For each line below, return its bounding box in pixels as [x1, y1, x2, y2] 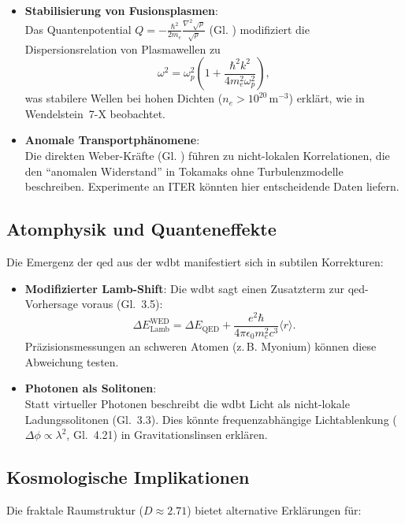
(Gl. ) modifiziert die [209, 20, 310, 37]
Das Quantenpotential [24, 20, 132, 37]
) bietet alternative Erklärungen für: [187, 502, 362, 518]
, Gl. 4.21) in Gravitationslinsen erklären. [66, 426, 268, 443]
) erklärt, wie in [288, 90, 365, 106]
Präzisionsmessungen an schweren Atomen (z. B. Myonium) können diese [24, 338, 377, 355]
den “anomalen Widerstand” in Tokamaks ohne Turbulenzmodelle [24, 162, 344, 179]
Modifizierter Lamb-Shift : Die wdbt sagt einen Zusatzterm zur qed [24, 280, 366, 296]
